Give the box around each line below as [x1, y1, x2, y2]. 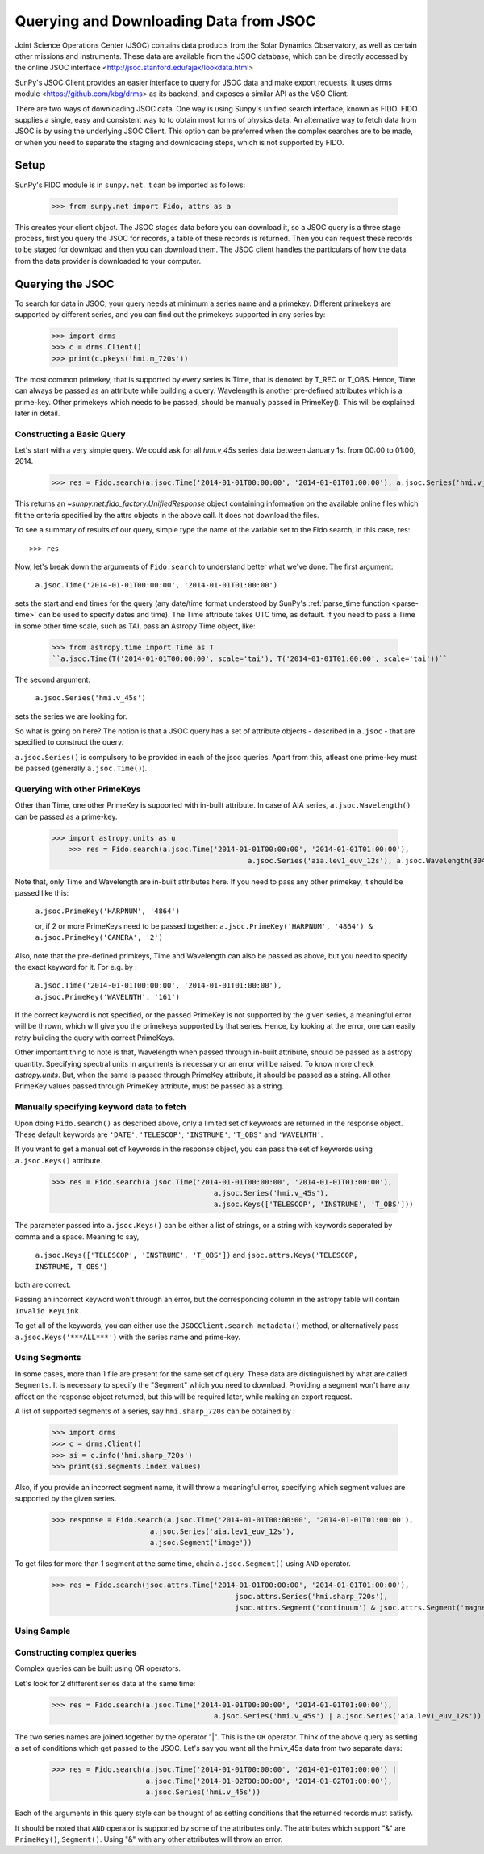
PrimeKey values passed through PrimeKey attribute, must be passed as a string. [15, 1081, 284, 1091]
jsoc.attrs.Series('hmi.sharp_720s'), [235, 1592, 389, 1601]
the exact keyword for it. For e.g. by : [15, 962, 137, 971]
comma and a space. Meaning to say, [15, 1231, 140, 1242]
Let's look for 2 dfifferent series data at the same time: [15, 1678, 196, 1688]
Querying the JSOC [15, 277, 115, 290]
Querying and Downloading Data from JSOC [15, 12, 316, 30]
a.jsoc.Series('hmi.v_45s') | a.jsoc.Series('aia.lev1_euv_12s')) [213, 1711, 482, 1721]
